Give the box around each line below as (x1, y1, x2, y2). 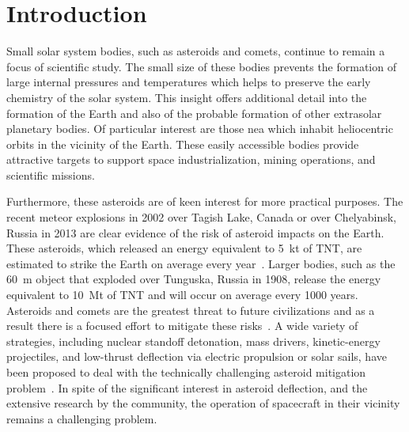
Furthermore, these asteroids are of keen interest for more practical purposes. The (6, 193, 403, 210)
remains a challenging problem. (6, 410, 157, 426)
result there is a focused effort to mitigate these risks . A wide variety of (6, 317, 358, 334)
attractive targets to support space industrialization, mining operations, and (6, 151, 376, 168)
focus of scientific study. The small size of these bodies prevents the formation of (6, 58, 396, 74)
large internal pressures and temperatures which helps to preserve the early (6, 74, 371, 90)
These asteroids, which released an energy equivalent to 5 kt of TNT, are (6, 240, 362, 256)
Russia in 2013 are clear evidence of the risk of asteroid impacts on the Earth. (6, 224, 384, 241)
